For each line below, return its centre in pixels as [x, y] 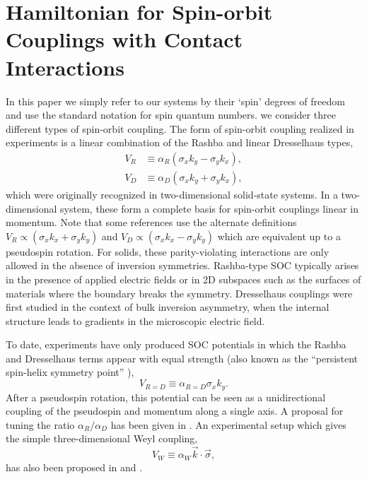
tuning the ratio [40, 424]
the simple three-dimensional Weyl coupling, [102, 438]
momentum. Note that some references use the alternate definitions [151, 222]
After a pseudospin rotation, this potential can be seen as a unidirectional [166, 397]
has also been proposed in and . [74, 467]
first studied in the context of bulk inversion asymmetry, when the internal [168, 307]
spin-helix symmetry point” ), [70, 372]
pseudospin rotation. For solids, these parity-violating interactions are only [168, 251]
